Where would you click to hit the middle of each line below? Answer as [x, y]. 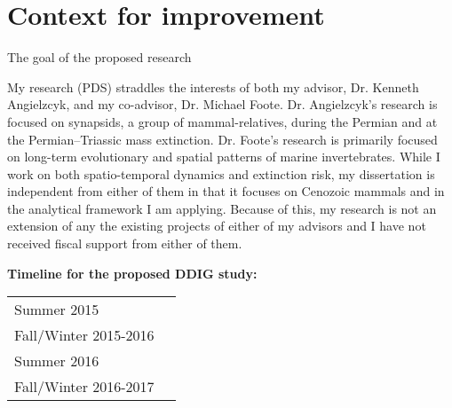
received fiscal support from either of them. [125, 243]
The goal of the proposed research [99, 57]
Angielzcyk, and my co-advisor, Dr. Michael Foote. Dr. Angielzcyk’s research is [222, 104]
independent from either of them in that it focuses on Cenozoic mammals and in [226, 191]
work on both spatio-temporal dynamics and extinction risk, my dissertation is [221, 173]
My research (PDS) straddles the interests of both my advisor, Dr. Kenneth [213, 86]
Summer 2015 [57, 310]
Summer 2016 [57, 361]
